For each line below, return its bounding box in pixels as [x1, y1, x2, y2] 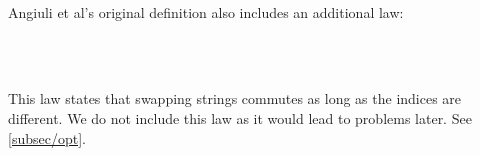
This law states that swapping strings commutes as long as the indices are [8, 88, 462, 109]
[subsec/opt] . [8, 127, 86, 148]
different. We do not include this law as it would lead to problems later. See [8, 107, 472, 128]
